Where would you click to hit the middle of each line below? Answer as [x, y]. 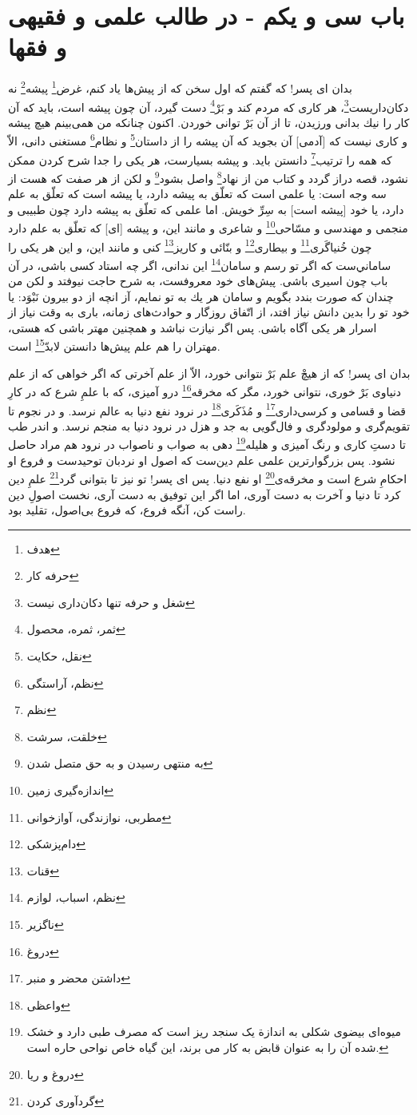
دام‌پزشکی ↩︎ [56, 844]
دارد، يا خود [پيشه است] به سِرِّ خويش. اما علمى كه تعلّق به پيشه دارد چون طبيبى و [206, 209]
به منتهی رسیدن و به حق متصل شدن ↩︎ [120, 763]
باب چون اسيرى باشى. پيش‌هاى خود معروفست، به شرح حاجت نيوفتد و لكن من [198, 281]
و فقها [38, 47]
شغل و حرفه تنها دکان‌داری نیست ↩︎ [111, 602]
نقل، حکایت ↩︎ [59, 656]
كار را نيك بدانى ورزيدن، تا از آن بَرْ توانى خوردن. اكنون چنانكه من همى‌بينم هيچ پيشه [209, 122]
